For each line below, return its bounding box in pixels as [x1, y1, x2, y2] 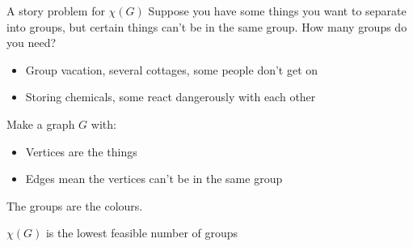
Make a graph [6, 115, 75, 132]
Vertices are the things [25, 143, 137, 160]
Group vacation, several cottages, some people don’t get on [25, 61, 318, 78]
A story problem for [6, 2, 105, 19]
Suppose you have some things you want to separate [148, 2, 407, 19]
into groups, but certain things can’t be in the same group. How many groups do [6, 18, 407, 35]
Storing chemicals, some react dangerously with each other [25, 88, 316, 105]
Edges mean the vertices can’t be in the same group [25, 170, 283, 187]
